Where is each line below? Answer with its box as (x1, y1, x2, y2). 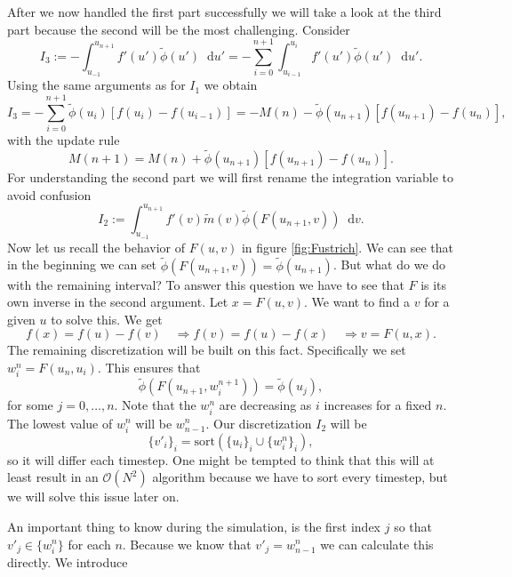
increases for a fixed (324, 396, 432, 414)
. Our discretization (205, 413, 312, 432)
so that (394, 517, 432, 535)
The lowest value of (7, 413, 113, 432)
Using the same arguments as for (7, 76, 186, 94)
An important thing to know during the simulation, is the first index (7, 517, 381, 535)
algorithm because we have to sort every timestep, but (152, 468, 448, 486)
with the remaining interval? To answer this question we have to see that (7, 275, 404, 293)
